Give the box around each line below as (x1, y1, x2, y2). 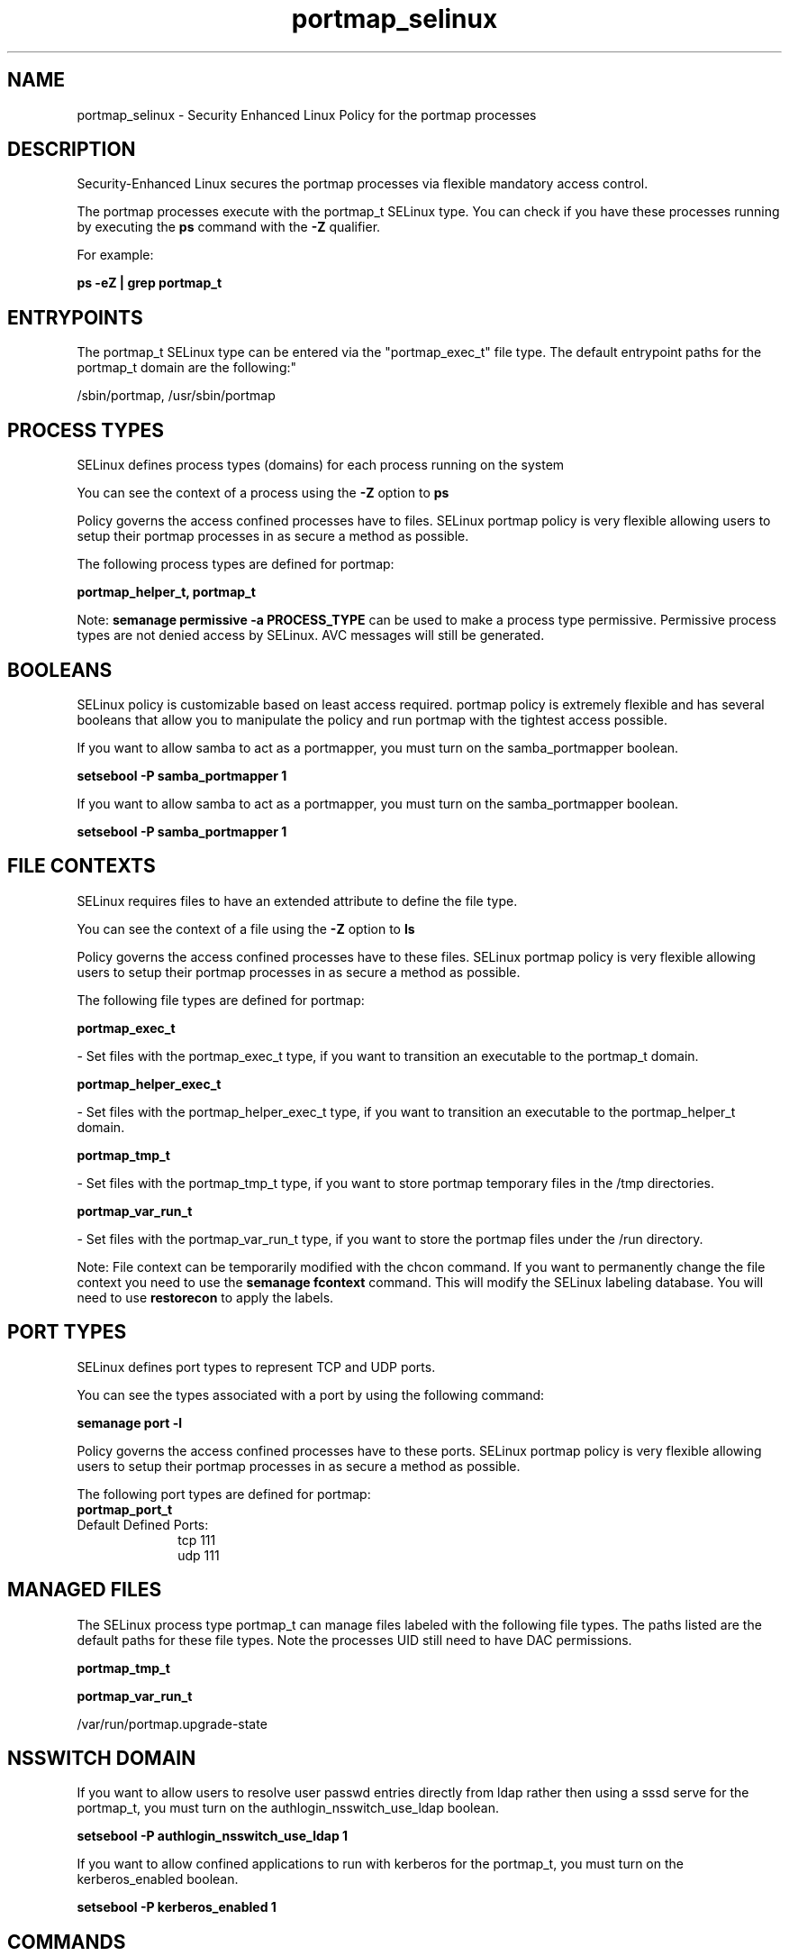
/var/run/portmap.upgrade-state (77, 1715, 268, 1732)
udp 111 (177, 1547, 220, 1563)
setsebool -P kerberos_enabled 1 (77, 1899, 277, 1915)
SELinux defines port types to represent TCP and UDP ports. (77, 1358, 436, 1375)
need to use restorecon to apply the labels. (77, 1289, 334, 1305)
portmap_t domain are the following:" (77, 360, 297, 376)
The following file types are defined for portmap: (77, 992, 365, 1008)
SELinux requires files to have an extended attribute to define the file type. (77, 892, 518, 909)
